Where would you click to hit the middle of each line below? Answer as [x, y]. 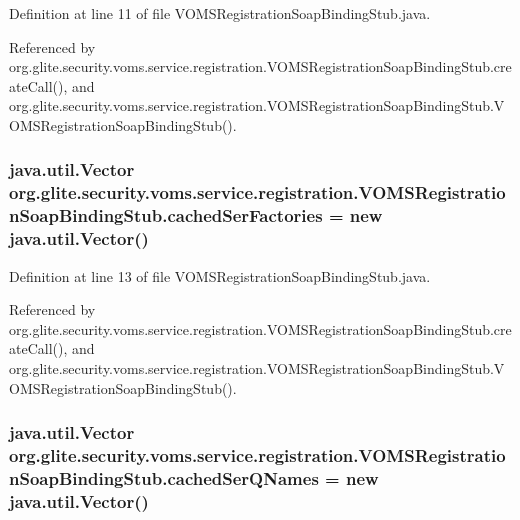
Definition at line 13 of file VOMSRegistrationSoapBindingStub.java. [220, 275]
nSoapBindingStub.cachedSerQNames [164, 477]
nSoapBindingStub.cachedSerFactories [166, 215]
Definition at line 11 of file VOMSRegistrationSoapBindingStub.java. [220, 13]
